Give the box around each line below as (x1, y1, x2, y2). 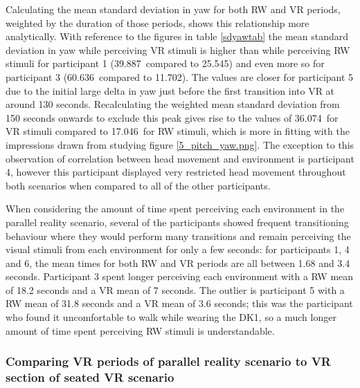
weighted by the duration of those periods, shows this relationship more (6, 15, 309, 30)
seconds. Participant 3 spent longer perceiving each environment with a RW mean (6, 269, 354, 284)
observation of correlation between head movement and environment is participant (6, 151, 354, 165)
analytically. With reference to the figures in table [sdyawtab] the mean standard (6, 29, 349, 44)
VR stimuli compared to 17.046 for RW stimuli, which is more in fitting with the (6, 124, 350, 138)
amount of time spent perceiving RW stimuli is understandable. (6, 323, 275, 338)
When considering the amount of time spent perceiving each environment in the (6, 201, 345, 216)
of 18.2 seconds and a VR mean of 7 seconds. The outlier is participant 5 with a (6, 282, 345, 297)
